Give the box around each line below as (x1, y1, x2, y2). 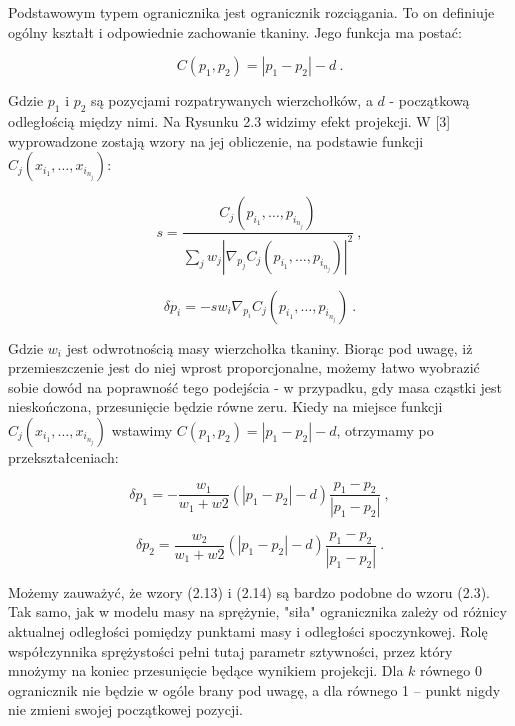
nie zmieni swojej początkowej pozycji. (8, 699, 243, 720)
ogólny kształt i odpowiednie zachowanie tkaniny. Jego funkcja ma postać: (8, 21, 462, 42)
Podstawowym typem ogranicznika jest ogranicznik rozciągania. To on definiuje (8, 2, 495, 22)
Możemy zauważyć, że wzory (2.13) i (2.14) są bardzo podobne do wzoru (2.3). (8, 581, 490, 602)
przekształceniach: (8, 446, 119, 467)
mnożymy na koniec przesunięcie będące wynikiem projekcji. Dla (8, 660, 404, 681)
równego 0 (420, 660, 482, 681)
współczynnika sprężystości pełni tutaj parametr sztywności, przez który (8, 640, 453, 661)
